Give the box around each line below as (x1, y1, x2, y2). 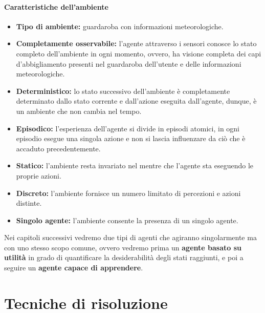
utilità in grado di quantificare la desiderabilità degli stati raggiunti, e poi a (4, 252, 244, 263)
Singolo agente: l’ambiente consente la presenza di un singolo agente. (16, 214, 238, 225)
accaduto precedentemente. (16, 143, 101, 153)
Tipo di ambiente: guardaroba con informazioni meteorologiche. (16, 21, 224, 31)
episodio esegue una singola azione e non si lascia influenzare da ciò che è (16, 133, 246, 144)
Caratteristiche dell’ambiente (4, 1, 108, 12)
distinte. (16, 198, 42, 208)
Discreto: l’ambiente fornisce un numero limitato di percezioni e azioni (16, 187, 241, 198)
